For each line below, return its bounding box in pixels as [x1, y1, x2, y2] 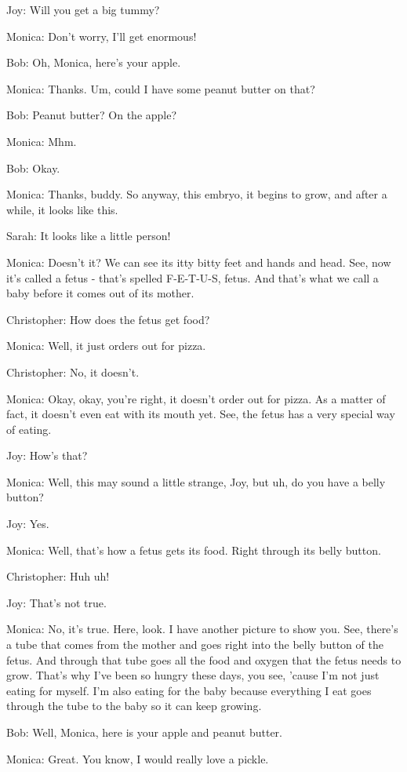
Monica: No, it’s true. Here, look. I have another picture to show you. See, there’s [6, 621, 398, 637]
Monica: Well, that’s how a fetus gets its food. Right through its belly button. [6, 541, 381, 558]
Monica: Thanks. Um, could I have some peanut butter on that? [6, 80, 315, 96]
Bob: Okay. [6, 159, 60, 176]
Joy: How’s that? [6, 447, 88, 464]
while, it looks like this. [6, 201, 118, 217]
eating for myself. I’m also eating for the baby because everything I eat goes [6, 682, 372, 698]
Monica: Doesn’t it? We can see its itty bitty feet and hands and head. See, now [6, 253, 391, 270]
